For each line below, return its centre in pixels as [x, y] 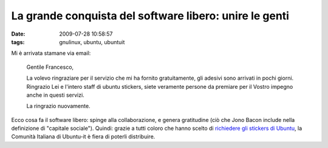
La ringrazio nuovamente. [58, 106]
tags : [18, 42]
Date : [18, 34]
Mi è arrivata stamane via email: [51, 53]
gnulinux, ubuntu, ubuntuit [92, 42]
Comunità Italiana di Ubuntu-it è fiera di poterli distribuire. [83, 137]
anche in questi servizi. [55, 95]
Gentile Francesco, [50, 67]
